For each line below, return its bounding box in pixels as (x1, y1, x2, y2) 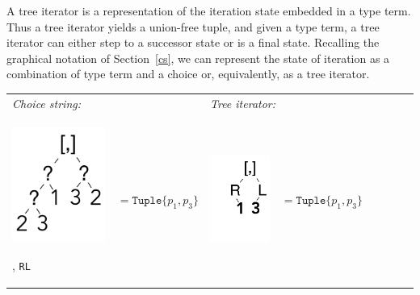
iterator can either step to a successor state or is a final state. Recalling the (6, 34, 380, 51)
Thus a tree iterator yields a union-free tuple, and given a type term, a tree (6, 18, 380, 35)
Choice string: (12, 94, 81, 111)
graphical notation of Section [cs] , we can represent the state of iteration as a (6, 49, 390, 66)
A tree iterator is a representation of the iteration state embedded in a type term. (6, 2, 411, 19)
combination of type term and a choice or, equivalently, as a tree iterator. (6, 65, 370, 82)
